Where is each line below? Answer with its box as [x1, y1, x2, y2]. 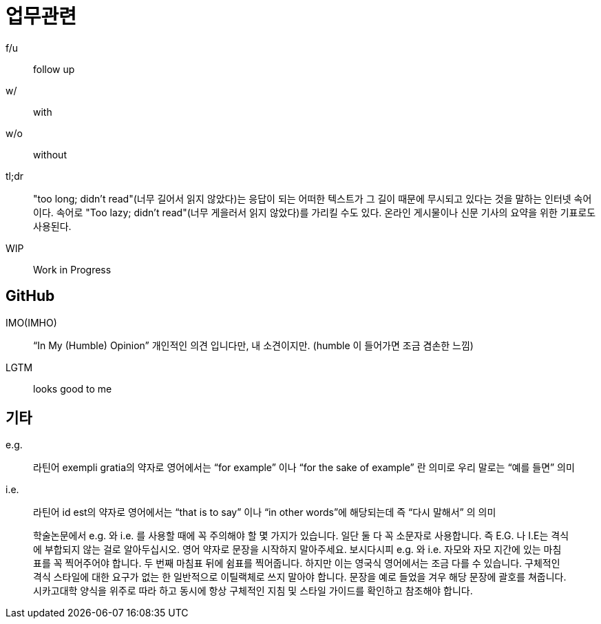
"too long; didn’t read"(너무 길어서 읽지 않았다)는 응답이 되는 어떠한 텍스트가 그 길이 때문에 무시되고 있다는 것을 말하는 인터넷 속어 [33, 192, 592, 205]
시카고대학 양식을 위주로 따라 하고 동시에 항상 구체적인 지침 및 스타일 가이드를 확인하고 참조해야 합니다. [33, 585, 473, 597]
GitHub [6, 287, 55, 305]
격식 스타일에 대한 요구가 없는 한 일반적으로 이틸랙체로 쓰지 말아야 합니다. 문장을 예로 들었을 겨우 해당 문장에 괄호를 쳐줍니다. [33, 571, 567, 583]
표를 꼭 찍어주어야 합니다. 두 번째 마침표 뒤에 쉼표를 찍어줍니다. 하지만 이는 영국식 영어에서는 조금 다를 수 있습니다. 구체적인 [33, 557, 560, 570]
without [33, 148, 67, 160]
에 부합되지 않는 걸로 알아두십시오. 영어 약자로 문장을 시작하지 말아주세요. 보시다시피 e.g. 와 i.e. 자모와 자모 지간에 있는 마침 [33, 543, 562, 556]
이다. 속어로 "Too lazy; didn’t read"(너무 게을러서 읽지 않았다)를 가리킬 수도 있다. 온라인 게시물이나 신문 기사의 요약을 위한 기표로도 [33, 206, 596, 218]
